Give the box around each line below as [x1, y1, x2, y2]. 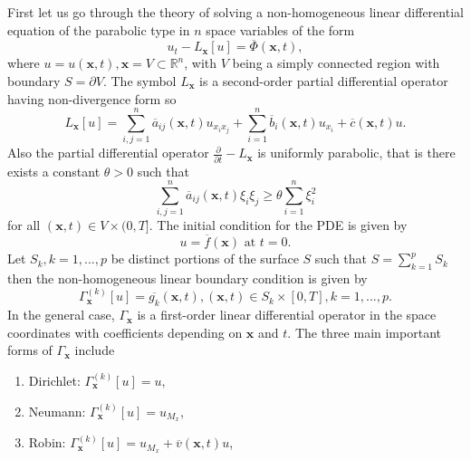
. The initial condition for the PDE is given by [149, 216, 408, 235]
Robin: [28, 433, 66, 452]
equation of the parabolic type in [7, 20, 190, 39]
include [74, 340, 115, 359]
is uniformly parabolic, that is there [257, 143, 456, 162]
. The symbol [102, 72, 177, 90]
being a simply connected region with [232, 53, 440, 72]
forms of [7, 340, 53, 359]
